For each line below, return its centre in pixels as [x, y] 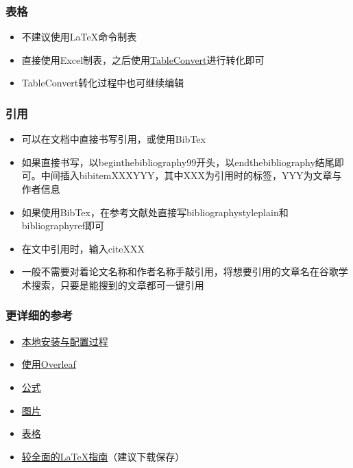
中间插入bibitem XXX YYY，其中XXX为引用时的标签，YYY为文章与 [191, 175]
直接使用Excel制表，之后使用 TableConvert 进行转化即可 [143, 59]
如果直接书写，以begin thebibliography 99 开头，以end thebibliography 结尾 [178, 162]
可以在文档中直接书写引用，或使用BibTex [113, 139]
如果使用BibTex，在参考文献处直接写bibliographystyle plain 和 [155, 212]
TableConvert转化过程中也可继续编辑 [103, 83]
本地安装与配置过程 [65, 341]
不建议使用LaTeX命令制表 [79, 37]
